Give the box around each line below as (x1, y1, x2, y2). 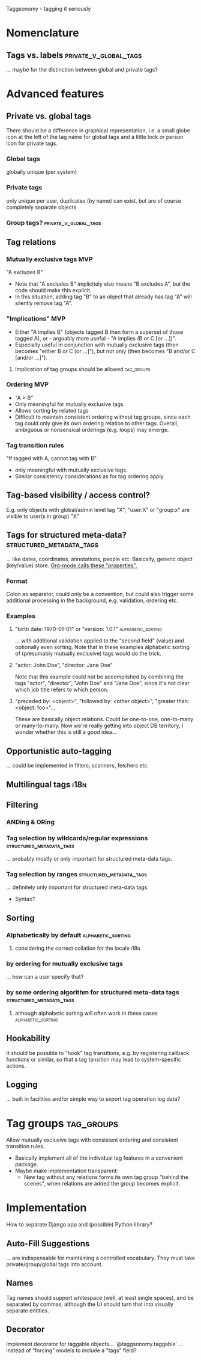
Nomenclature (6, 26, 79, 40)
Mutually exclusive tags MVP (6, 255, 93, 263)
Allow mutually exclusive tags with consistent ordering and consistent (6, 1136, 179, 1143)
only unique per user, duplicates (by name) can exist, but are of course (6, 197, 182, 204)
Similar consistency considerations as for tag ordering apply (14, 473, 164, 480)
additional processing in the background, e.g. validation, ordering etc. (6, 597, 178, 604)
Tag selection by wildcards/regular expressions (6, 834, 148, 842)
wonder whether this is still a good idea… (14, 728, 117, 736)
